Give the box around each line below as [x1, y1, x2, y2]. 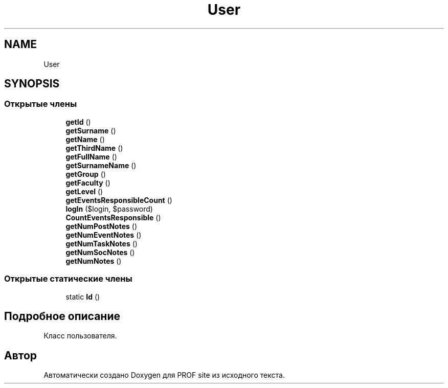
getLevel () [65, 187, 103, 196]
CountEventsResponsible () [65, 213, 161, 222]
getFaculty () [65, 178, 110, 187]
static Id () [65, 292, 100, 301]
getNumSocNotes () [65, 247, 135, 257]
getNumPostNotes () [65, 221, 138, 231]
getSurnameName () [65, 161, 137, 170]
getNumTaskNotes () [65, 239, 138, 248]
